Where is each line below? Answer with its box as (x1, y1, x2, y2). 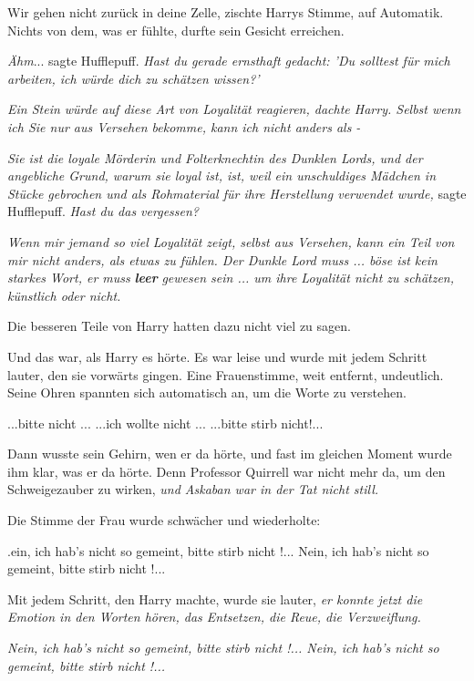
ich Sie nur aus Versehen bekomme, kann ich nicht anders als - (7, 117, 361, 136)
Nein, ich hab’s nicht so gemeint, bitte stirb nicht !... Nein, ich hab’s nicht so (7, 638, 439, 657)
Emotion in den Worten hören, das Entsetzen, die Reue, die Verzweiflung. (7, 607, 421, 626)
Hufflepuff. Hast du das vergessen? (7, 201, 199, 221)
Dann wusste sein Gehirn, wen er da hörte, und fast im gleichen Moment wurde (7, 444, 452, 463)
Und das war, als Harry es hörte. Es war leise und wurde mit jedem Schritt (7, 346, 428, 366)
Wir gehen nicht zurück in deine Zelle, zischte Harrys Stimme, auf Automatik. (7, 3, 444, 21)
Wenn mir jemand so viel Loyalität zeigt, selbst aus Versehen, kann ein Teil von (7, 232, 455, 251)
